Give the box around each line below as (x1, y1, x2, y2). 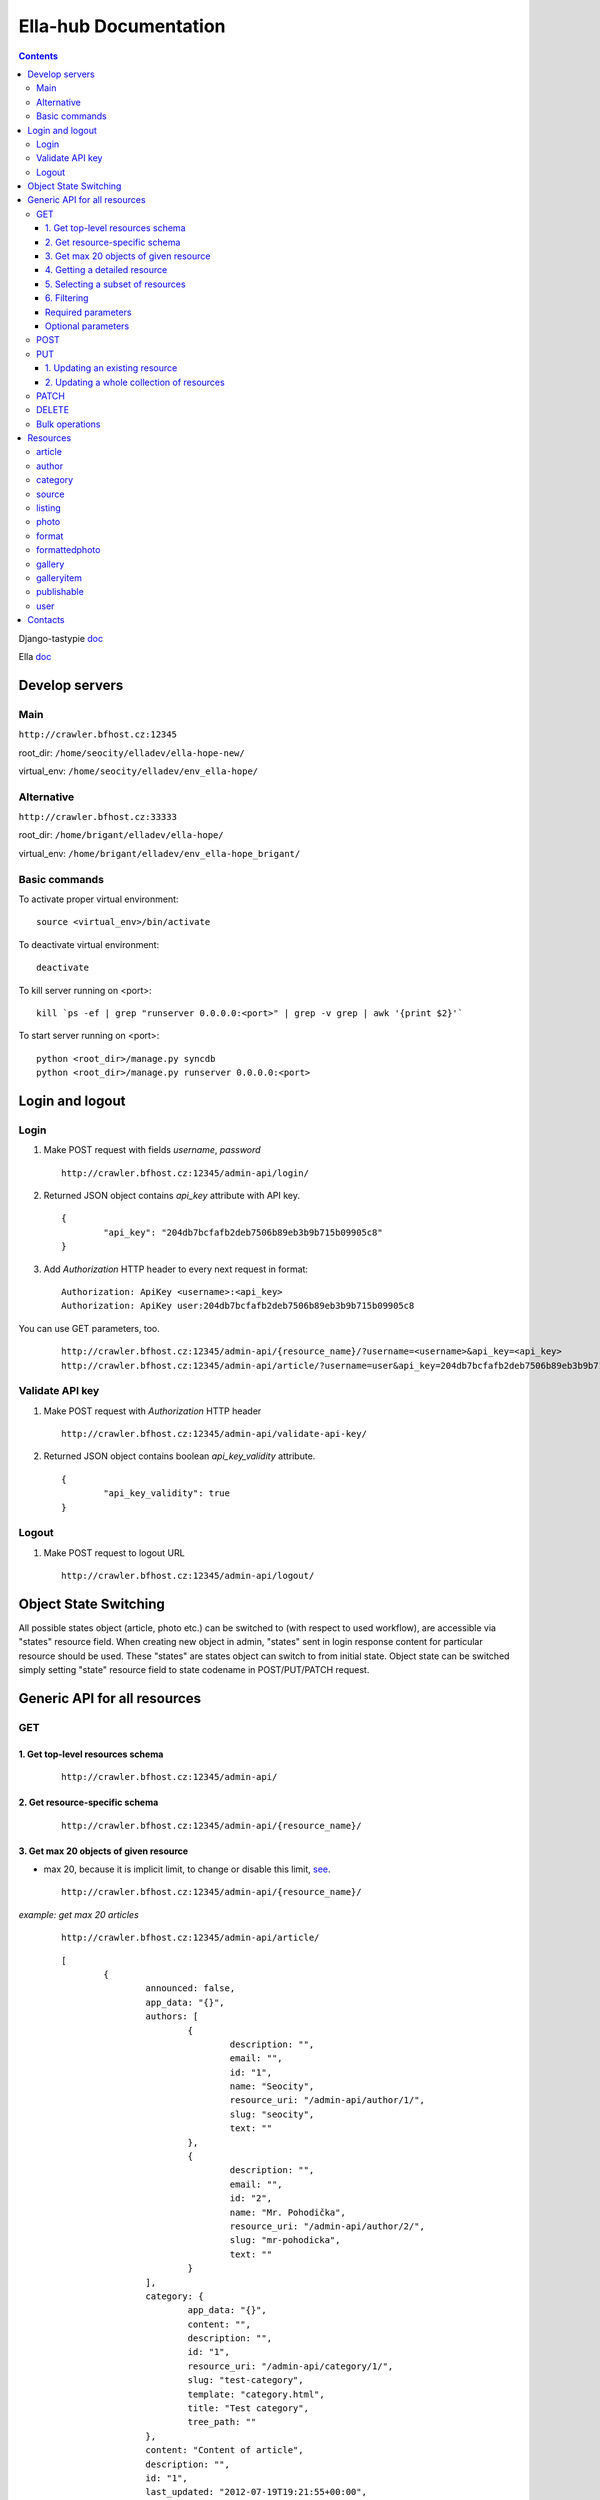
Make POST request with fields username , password (43, 1144, 261, 1156)
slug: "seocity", (229, 2108, 315, 2120)
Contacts (27, 614, 65, 626)
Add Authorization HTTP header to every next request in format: (43, 1263, 309, 1275)
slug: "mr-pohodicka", (229, 2235, 341, 2246)
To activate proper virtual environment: (18, 893, 179, 905)
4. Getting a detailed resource (45, 264, 168, 276)
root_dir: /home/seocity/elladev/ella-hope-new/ (18, 746, 245, 759)
